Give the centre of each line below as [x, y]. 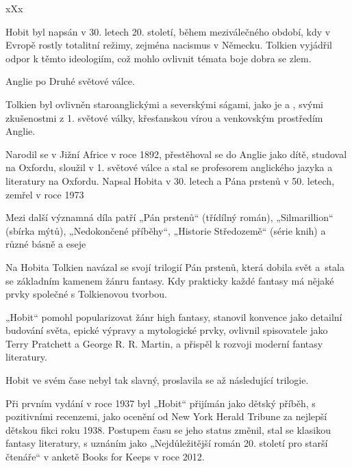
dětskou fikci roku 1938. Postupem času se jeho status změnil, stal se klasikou [168, 429]
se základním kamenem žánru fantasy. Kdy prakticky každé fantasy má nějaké [170, 280]
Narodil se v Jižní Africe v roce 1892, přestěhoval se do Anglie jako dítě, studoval [176, 154]
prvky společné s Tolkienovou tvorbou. [86, 294]
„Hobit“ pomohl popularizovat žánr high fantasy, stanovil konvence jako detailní [174, 316]
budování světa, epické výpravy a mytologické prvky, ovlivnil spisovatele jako [167, 330]
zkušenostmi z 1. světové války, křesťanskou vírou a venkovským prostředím [164, 117]
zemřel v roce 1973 [45, 194]
